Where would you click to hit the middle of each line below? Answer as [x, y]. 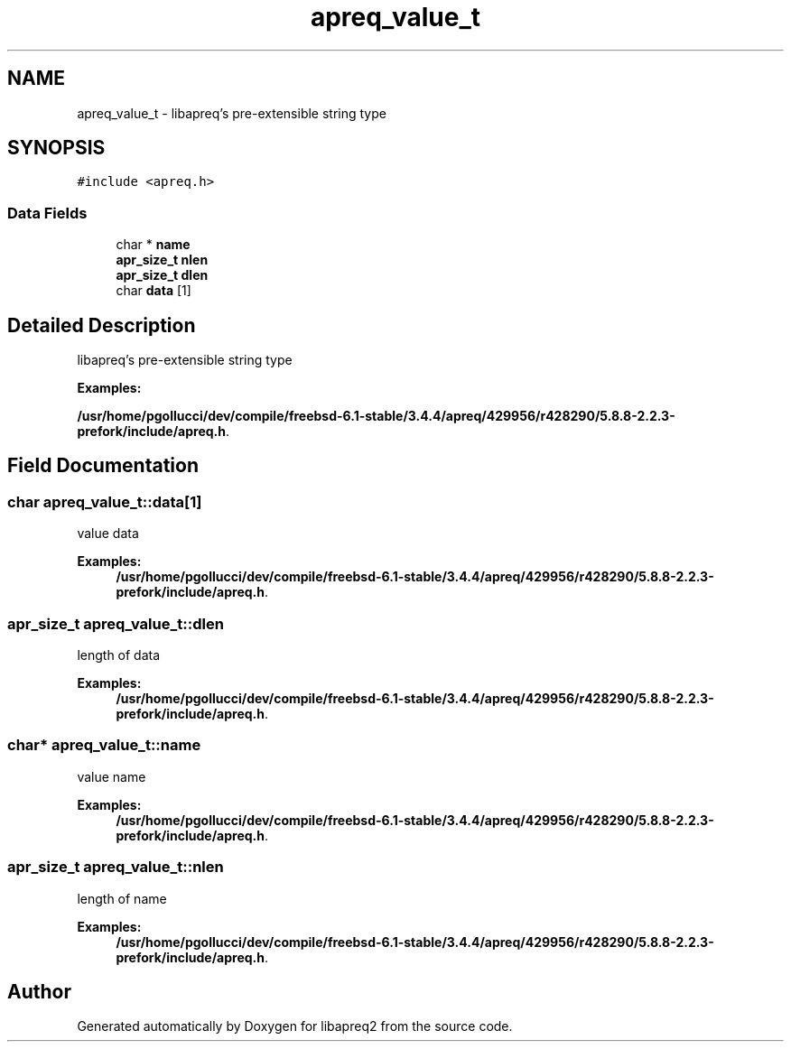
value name [112, 776]
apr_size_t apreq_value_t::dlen [116, 623]
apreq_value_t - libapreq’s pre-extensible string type [232, 113]
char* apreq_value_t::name [104, 745]
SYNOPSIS [56, 148]
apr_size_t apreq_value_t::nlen [116, 867]
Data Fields [47, 213]
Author [39, 991]
